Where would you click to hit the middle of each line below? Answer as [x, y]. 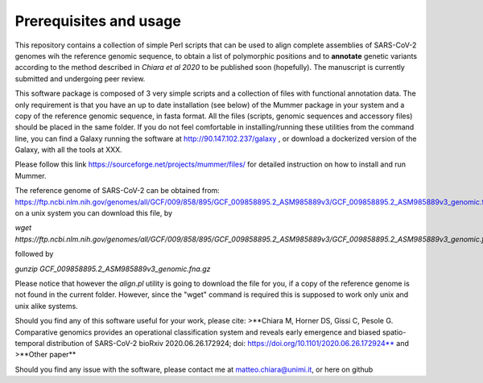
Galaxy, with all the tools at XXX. [68, 150]
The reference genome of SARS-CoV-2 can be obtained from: [118, 191]
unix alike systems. [46, 306]
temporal [30, 343]
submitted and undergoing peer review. [80, 78]
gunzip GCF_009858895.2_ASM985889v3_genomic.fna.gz [113, 269]
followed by [34, 254]
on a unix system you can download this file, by [94, 213]
